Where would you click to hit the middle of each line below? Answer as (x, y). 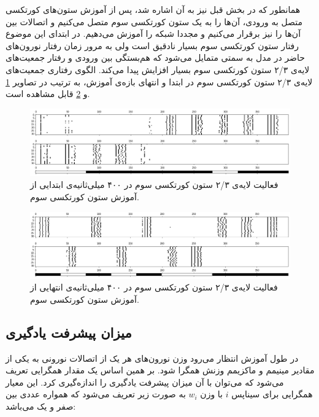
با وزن (211, 394)
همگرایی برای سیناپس (272, 394)
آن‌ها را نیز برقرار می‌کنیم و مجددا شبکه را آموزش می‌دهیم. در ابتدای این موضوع (153, 33)
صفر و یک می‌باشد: (41, 406)
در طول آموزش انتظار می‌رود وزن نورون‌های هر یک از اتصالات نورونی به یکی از (152, 358)
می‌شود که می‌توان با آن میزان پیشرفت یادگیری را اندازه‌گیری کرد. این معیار (145, 382)
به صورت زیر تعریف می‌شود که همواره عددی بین (96, 394)
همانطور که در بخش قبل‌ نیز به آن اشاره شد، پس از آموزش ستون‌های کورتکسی (153, 9)
